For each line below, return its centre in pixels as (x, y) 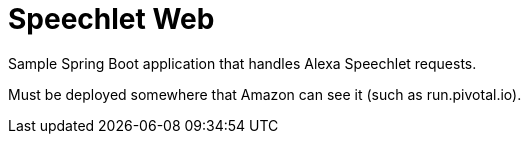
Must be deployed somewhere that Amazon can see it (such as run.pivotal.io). (265, 94)
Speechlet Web (111, 19)
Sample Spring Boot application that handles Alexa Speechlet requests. (242, 63)
